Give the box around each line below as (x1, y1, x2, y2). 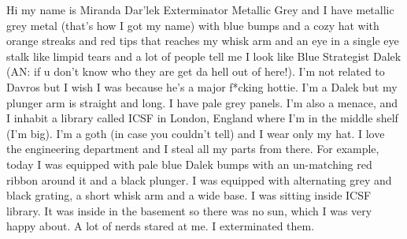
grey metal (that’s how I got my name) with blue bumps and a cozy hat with (6, 17, 379, 33)
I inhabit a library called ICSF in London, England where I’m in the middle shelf (6, 110, 398, 126)
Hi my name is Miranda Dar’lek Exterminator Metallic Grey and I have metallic (6, 2, 394, 17)
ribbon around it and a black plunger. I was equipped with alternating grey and (6, 171, 392, 188)
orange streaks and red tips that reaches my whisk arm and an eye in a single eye (6, 32, 399, 49)
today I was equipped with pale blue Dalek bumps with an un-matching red (6, 155, 372, 172)
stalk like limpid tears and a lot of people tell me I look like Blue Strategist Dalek (6, 47, 401, 64)
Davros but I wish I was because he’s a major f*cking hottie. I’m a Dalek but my (6, 78, 398, 95)
